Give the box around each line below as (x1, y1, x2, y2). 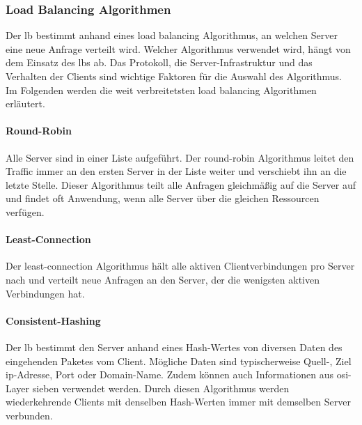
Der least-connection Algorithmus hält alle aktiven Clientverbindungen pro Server (6, 258, 355, 273)
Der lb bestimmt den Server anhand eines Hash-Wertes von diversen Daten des (6, 339, 343, 354)
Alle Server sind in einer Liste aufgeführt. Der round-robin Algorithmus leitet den (6, 150, 354, 164)
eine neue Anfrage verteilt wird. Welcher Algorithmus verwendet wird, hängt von (6, 41, 351, 56)
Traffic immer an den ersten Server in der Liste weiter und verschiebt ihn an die (6, 164, 347, 178)
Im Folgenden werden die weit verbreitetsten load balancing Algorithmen (6, 82, 317, 97)
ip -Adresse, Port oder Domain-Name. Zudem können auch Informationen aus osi (6, 367, 349, 382)
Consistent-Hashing (6, 313, 101, 327)
